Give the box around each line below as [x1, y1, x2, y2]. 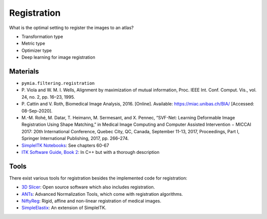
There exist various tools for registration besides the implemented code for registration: [9, 175, 187, 181]
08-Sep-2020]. [21, 108, 53, 113]
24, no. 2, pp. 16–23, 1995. [21, 94, 75, 100]
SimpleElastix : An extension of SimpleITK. [21, 205, 106, 211]
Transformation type [21, 34, 63, 39]
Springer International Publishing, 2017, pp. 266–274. [21, 136, 129, 142]
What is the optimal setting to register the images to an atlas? [9, 25, 134, 31]
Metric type [21, 40, 45, 46]
